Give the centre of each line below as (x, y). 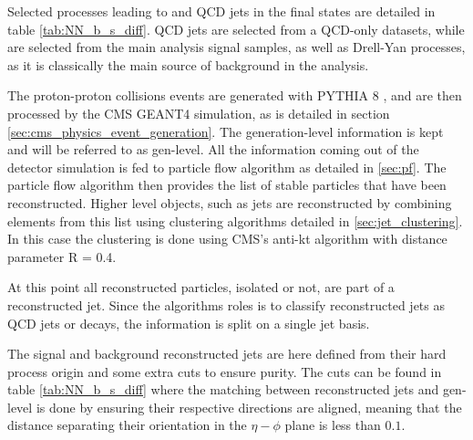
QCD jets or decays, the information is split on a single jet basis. (189, 323)
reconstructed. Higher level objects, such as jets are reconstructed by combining (230, 202)
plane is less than (333, 425)
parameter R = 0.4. (62, 256)
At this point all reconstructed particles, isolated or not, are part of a (201, 287)
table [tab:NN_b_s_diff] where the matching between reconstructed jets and (223, 389)
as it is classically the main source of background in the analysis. (188, 64)
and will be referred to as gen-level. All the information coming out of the (213, 149)
